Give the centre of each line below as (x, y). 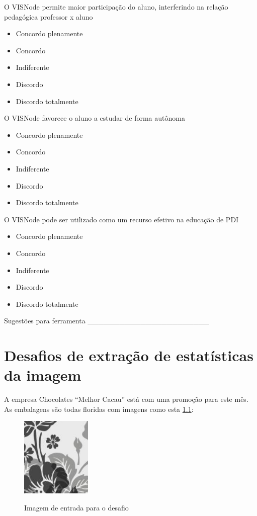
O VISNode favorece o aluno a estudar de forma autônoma (95, 118)
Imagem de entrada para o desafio (76, 507)
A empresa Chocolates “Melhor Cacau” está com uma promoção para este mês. (126, 399)
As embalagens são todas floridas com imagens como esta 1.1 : (99, 409)
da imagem (43, 375)
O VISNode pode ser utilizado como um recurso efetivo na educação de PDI (121, 219)
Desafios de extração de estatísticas (129, 355)
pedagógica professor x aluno (49, 16)
